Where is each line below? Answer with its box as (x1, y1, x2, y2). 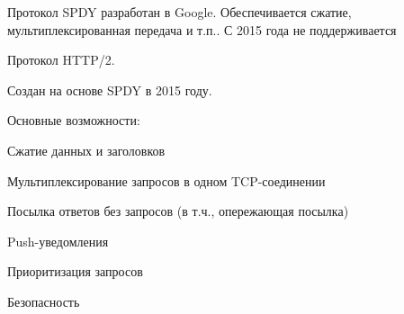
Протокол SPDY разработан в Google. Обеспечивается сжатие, (7, 3, 352, 21)
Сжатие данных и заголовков (7, 140, 166, 159)
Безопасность (7, 292, 80, 310)
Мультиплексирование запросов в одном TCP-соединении (7, 171, 326, 190)
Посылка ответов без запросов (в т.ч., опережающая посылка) (7, 202, 349, 220)
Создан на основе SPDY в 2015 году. (7, 80, 212, 99)
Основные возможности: (7, 111, 140, 130)
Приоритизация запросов (7, 262, 143, 281)
